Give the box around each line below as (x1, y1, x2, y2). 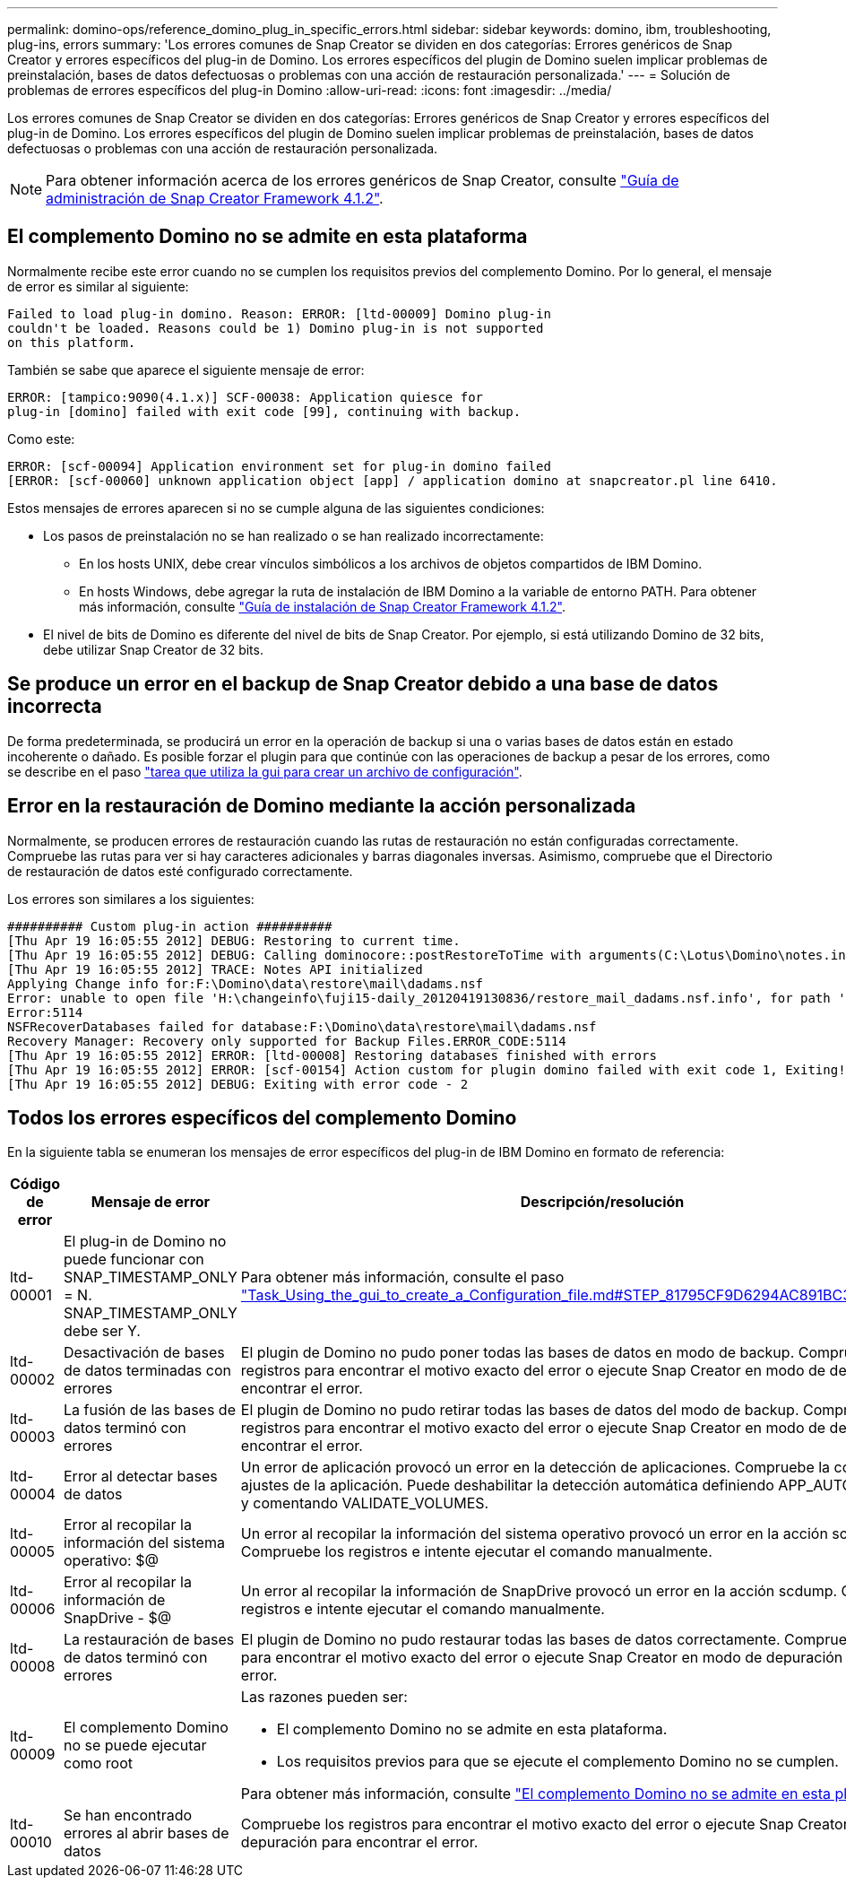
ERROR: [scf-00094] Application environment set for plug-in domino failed (7, 458, 551, 473)
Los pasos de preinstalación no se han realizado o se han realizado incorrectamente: (43, 527, 544, 543)
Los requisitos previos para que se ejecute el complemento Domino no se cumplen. (276, 1752, 839, 1771)
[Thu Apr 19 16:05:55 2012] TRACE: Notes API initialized (7, 961, 423, 977)
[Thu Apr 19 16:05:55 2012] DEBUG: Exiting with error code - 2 (7, 1076, 469, 1091)
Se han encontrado (64, 1806, 193, 1825)
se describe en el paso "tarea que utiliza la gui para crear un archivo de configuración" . (7, 763, 522, 779)
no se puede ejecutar (64, 1736, 207, 1755)
